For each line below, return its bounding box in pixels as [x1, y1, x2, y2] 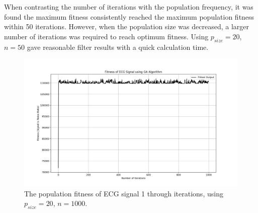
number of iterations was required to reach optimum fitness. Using [4, 31, 209, 41]
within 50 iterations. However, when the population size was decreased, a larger [4, 21, 249, 32]
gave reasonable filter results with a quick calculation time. [27, 41, 209, 52]
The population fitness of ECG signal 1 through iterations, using [24, 188, 223, 198]
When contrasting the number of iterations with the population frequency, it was [4, 2, 253, 12]
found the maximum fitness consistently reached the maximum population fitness [4, 11, 254, 22]
